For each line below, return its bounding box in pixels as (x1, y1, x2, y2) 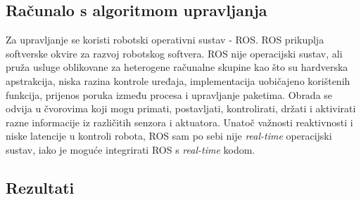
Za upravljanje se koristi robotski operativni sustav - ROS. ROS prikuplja (6, 32, 324, 47)
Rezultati (6, 176, 75, 198)
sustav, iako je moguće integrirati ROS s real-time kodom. (6, 142, 255, 156)
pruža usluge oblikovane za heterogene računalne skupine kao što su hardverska (6, 60, 348, 74)
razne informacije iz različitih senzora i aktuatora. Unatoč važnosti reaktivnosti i (6, 114, 353, 129)
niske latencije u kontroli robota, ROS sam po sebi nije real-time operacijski (6, 128, 332, 143)
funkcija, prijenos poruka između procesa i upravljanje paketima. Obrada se (6, 87, 333, 102)
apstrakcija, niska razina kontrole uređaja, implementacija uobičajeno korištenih (6, 73, 350, 88)
